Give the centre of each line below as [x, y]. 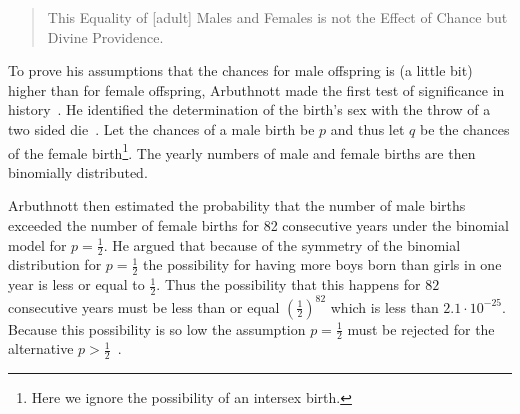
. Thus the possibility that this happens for [288, 284]
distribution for [55, 264]
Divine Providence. [105, 36]
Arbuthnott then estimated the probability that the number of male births [237, 205]
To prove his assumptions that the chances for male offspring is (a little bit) [240, 70]
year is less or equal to [76, 284]
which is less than [384, 306]
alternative [41, 348]
